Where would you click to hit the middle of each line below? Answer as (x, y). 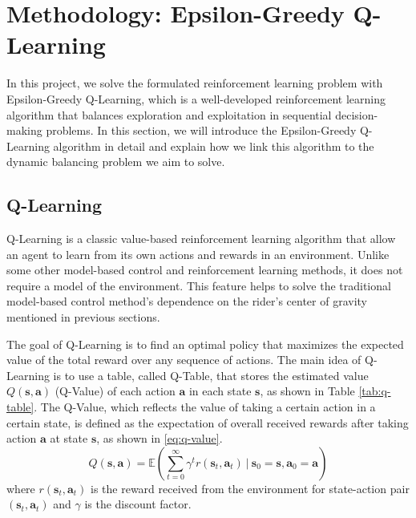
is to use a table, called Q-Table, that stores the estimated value (211, 375)
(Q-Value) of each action (115, 391)
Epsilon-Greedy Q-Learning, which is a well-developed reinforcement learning (196, 98)
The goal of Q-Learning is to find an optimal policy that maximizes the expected (205, 344)
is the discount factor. (138, 504)
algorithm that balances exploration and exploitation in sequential (169, 114)
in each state (220, 391)
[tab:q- (375, 391)
